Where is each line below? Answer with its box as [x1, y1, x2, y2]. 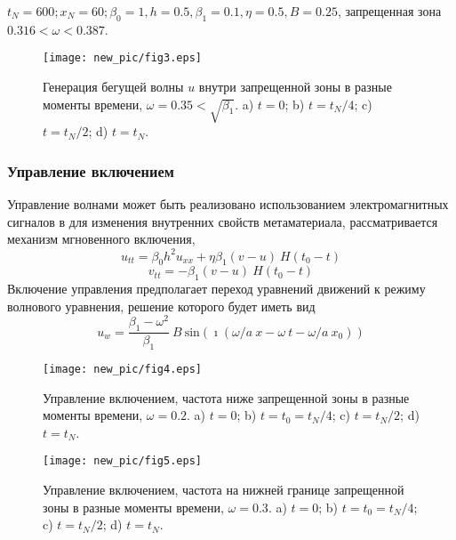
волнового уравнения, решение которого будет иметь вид [7, 296, 316, 315]
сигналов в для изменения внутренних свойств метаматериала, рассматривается [7, 212, 438, 230]
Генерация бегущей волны [43, 77, 184, 96]
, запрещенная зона [337, 2, 442, 20]
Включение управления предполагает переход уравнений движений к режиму [7, 279, 426, 298]
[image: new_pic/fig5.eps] [43, 455, 202, 468]
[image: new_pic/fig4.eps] [43, 362, 202, 375]
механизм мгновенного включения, [7, 230, 196, 248]
